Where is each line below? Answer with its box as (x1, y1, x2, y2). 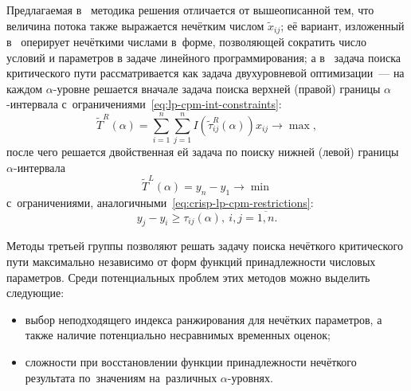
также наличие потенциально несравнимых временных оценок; (25, 326, 331, 343)
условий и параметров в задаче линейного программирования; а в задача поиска (6, 49, 401, 65)
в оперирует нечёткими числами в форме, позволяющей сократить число (6, 33, 366, 50)
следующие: (6, 284, 65, 301)
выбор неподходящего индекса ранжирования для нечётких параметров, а (25, 311, 382, 327)
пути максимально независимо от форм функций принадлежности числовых (6, 253, 376, 270)
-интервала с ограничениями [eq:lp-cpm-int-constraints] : (6, 96, 282, 112)
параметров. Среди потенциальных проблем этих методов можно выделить (6, 268, 370, 285)
